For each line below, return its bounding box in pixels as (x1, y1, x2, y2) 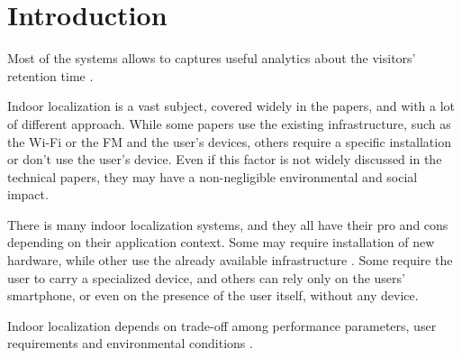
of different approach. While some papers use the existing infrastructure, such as (7, 114, 451, 133)
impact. (7, 185, 49, 204)
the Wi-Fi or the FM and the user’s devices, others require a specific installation (7, 132, 451, 151)
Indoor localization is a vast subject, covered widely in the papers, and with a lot (7, 96, 456, 115)
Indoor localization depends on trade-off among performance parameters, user (7, 316, 437, 335)
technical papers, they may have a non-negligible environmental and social (7, 167, 418, 186)
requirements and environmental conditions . (7, 334, 253, 353)
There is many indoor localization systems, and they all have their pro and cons (7, 215, 448, 234)
